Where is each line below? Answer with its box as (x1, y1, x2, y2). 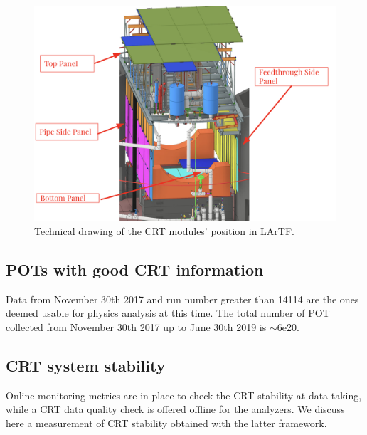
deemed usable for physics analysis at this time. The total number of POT (6, 305, 330, 320)
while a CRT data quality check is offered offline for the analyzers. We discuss (6, 402, 345, 416)
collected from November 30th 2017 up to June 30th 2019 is (6, 319, 267, 334)
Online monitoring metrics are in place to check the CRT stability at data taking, (6, 387, 362, 402)
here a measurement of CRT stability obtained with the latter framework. (6, 415, 327, 430)
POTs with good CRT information (6, 258, 264, 280)
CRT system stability (6, 354, 166, 376)
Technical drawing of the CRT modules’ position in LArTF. (34, 223, 295, 238)
